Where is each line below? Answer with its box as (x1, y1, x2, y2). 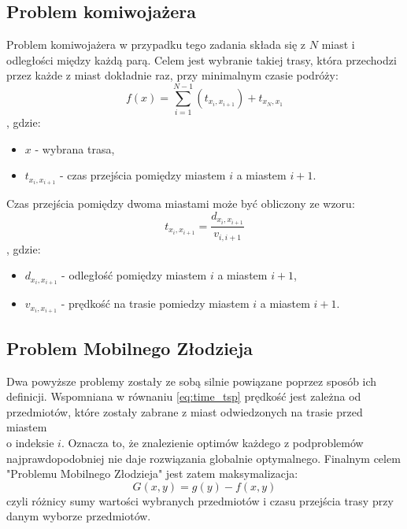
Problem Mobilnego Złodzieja (6, 335, 253, 360)
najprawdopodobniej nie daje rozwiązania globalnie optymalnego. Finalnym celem (6, 449, 401, 466)
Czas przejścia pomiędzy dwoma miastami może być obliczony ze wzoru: (6, 195, 355, 212)
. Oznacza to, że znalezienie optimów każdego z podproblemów (61, 434, 364, 450)
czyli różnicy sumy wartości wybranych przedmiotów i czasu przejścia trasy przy (6, 492, 394, 509)
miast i (321, 36, 355, 53)
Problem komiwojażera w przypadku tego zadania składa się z (6, 36, 306, 53)
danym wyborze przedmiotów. (6, 508, 151, 524)
